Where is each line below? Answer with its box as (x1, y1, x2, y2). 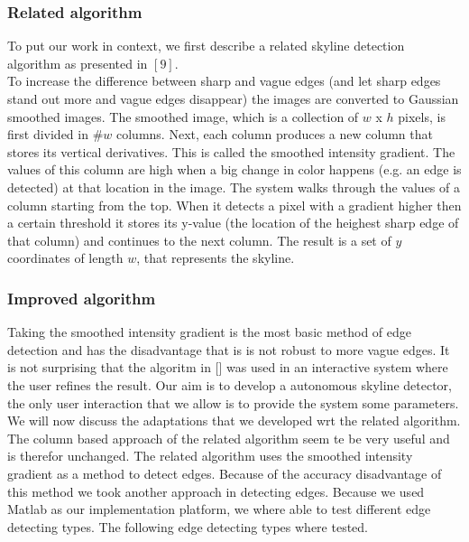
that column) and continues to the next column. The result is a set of (7, 230, 391, 249)
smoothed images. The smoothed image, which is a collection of (7, 107, 359, 126)
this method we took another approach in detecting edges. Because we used (7, 481, 425, 500)
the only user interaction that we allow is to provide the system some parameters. (7, 393, 459, 412)
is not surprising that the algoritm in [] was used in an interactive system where (7, 358, 448, 377)
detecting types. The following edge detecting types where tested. (7, 517, 369, 536)
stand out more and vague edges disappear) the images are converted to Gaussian (7, 89, 459, 107)
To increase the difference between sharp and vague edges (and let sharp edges (7, 71, 441, 90)
